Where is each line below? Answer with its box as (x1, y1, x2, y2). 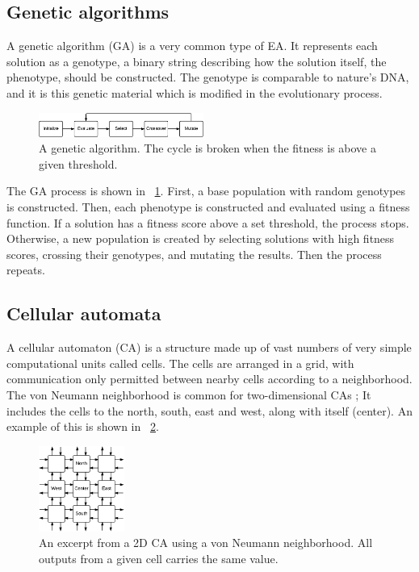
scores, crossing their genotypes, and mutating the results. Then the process (6, 245, 382, 262)
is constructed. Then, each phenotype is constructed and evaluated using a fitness (6, 198, 410, 215)
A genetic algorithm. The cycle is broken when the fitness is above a (39, 140, 376, 157)
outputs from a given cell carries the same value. (39, 549, 279, 566)
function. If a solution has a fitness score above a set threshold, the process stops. (6, 214, 409, 231)
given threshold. (39, 155, 118, 172)
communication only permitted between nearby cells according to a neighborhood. (6, 370, 413, 387)
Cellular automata (6, 301, 161, 326)
